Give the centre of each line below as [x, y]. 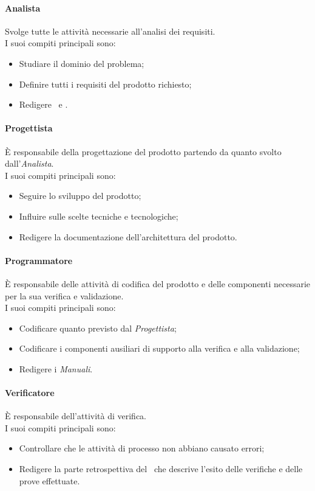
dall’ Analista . [29, 163]
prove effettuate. [49, 480]
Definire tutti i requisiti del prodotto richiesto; [105, 84]
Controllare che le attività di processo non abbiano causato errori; [142, 448]
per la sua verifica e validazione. [64, 295]
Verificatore [30, 393]
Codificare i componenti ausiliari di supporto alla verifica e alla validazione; [159, 348]
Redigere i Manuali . [56, 368]
